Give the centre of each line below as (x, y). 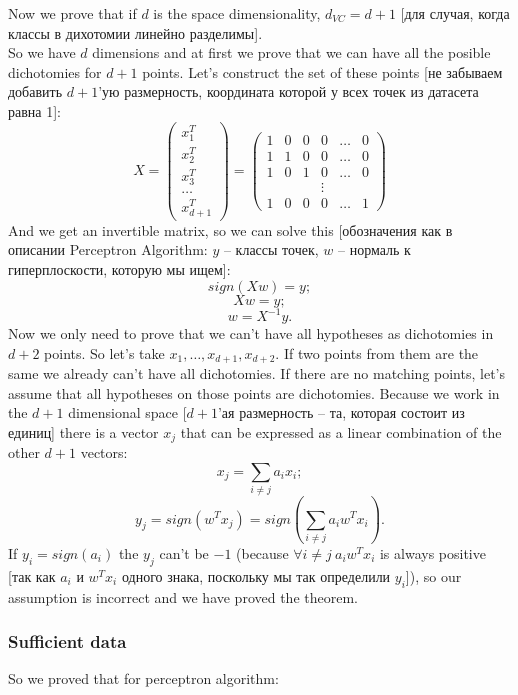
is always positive (432, 552)
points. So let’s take (104, 352)
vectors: (104, 452)
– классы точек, (271, 249)
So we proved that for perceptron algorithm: (143, 678)
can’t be (184, 552)
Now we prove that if (72, 13)
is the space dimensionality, (237, 13)
